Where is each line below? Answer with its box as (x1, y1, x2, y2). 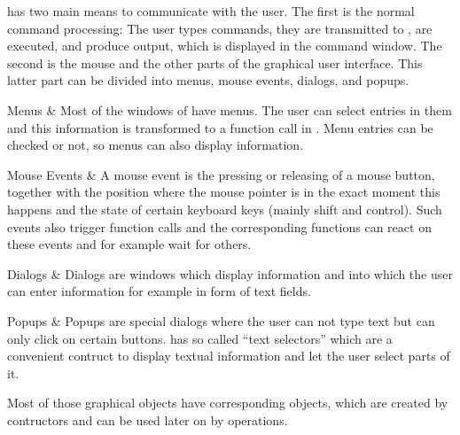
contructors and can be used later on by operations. (7, 410, 288, 429)
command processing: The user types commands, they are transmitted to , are (7, 19, 433, 37)
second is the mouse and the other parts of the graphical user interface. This (7, 53, 423, 72)
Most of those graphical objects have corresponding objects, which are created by (7, 393, 448, 412)
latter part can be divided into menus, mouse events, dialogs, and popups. (7, 71, 409, 89)
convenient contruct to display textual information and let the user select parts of (7, 346, 450, 365)
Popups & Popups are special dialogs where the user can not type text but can (7, 311, 435, 330)
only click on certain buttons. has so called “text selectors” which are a (7, 329, 393, 347)
